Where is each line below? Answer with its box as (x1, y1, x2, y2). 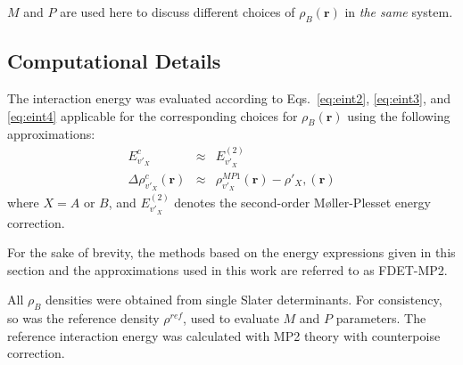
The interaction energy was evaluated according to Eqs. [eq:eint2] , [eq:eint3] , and (7, 89, 451, 107)
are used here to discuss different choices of (60, 3, 295, 20)
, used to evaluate (183, 309, 279, 328)
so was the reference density (7, 309, 160, 328)
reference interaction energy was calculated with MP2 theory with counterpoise (7, 326, 441, 345)
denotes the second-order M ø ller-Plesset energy (174, 192, 431, 211)
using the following (347, 106, 451, 125)
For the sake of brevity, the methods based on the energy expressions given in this (7, 243, 456, 262)
